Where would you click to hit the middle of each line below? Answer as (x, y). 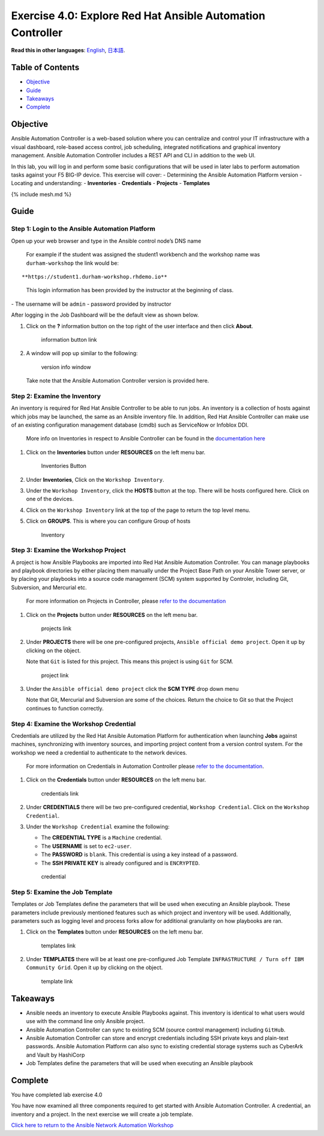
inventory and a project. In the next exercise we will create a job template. (102, 1114)
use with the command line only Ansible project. (85, 1021)
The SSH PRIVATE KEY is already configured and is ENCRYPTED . (121, 863)
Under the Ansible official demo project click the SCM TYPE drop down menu (133, 689)
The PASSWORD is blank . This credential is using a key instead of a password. (139, 855)
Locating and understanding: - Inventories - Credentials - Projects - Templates (110, 183)
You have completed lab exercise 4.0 (57, 1095)
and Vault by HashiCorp (55, 1055)
